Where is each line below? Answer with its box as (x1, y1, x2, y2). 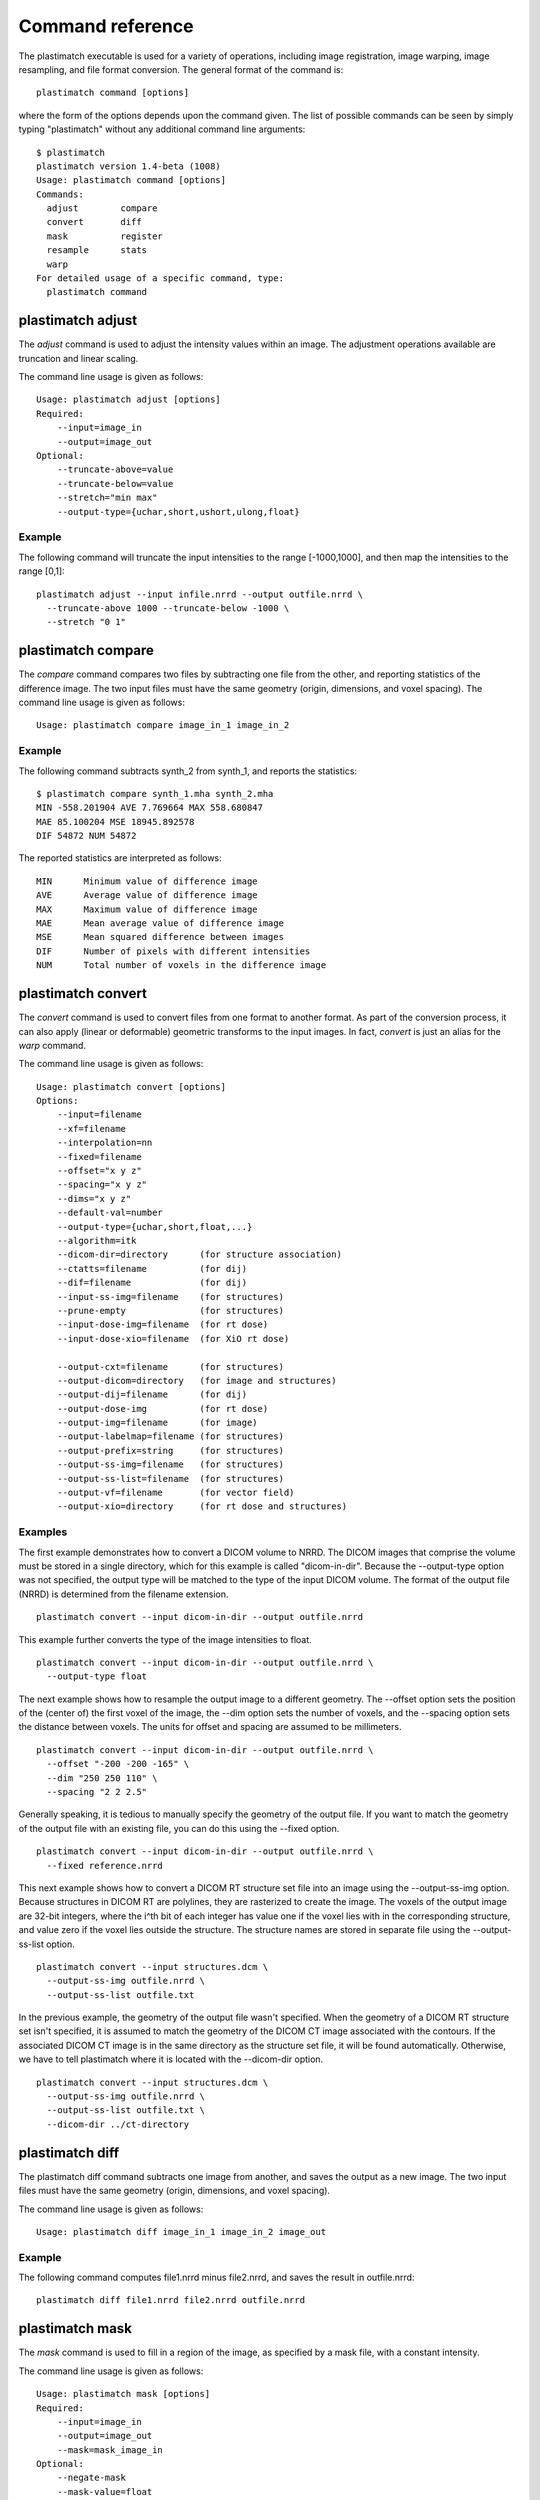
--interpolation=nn (56, 1137, 153, 1149)
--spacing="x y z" (56, 1179, 148, 1190)
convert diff (46, 216, 142, 228)
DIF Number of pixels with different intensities (36, 945, 311, 957)
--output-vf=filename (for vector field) (56, 1487, 295, 1499)
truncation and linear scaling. (18, 352, 139, 364)
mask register (46, 230, 164, 242)
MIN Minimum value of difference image (36, 875, 259, 887)
